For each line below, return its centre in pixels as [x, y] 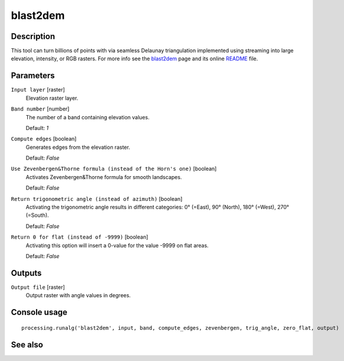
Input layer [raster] [38, 90]
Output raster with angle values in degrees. [78, 295]
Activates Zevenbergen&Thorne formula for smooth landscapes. [104, 177]
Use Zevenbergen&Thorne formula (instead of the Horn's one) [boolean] [114, 169]
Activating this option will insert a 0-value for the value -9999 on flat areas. [117, 245]
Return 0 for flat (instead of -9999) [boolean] [79, 237]
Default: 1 [37, 128]
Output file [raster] [38, 287]
